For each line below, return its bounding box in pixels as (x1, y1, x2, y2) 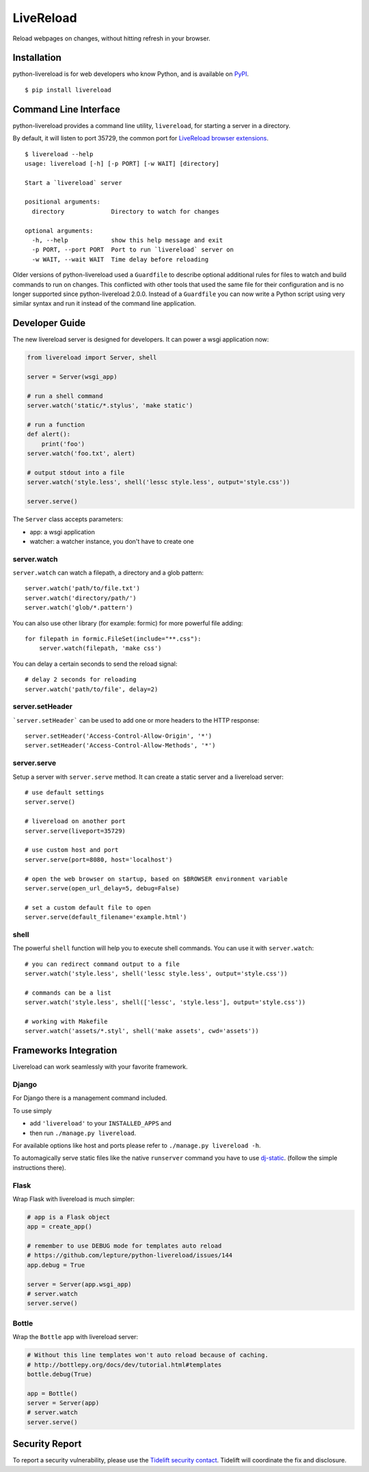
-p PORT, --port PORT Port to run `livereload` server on (31, 246, 234, 253)
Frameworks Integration (12, 1045, 118, 1056)
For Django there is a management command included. (12, 1094, 167, 1102)
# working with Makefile (25, 1017, 108, 1025)
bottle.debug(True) (27, 1370, 92, 1378)
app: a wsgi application (29, 527, 95, 536)
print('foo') (41, 440, 85, 448)
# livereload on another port (25, 817, 126, 825)
